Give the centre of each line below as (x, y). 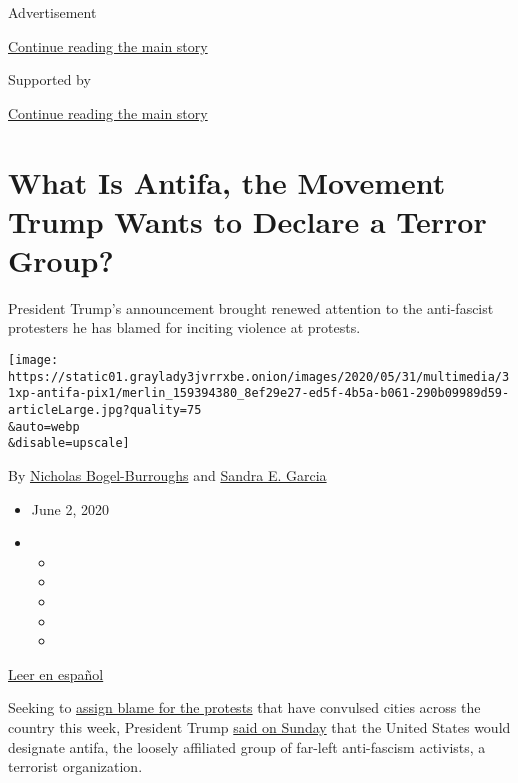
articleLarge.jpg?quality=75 (105, 410)
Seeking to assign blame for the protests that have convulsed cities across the (244, 707)
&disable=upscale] (69, 443)
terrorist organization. (75, 766)
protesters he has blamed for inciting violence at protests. (184, 327)
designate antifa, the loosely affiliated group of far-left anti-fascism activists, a (247, 746)
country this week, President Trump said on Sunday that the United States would (259, 726)
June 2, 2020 (70, 508)
